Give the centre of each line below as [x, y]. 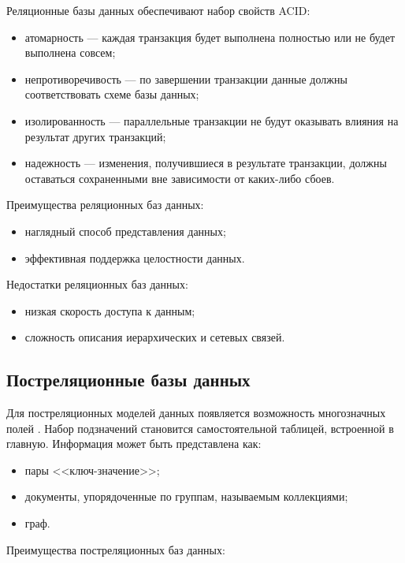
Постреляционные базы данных [128, 380]
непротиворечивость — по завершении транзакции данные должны [186, 78]
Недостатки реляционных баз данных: [97, 284]
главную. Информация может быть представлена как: [134, 444]
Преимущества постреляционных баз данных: [116, 549]
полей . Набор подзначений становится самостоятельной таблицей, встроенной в [200, 428]
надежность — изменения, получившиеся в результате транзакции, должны [206, 163]
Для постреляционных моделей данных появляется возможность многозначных [196, 413]
